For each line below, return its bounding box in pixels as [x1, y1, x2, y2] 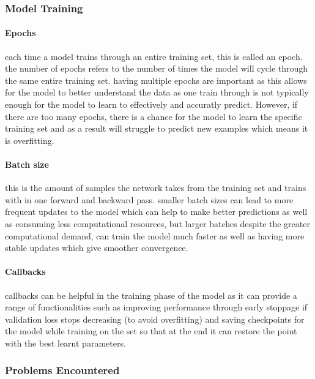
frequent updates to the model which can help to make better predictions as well [5, 205, 308, 218]
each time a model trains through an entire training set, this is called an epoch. [5, 50, 303, 62]
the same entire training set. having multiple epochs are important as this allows [5, 73, 307, 86]
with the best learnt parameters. [5, 336, 126, 349]
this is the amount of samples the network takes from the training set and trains [5, 181, 306, 194]
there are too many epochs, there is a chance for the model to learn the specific [5, 110, 302, 122]
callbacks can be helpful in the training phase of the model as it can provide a [5, 288, 297, 301]
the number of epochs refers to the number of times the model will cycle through [5, 62, 308, 75]
